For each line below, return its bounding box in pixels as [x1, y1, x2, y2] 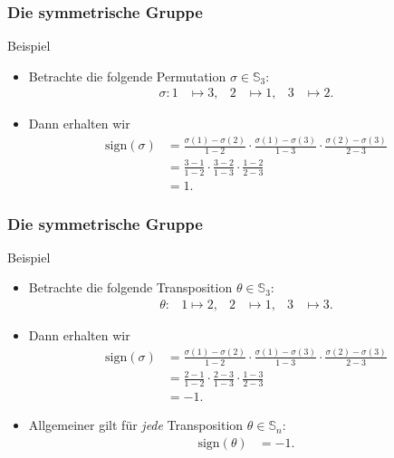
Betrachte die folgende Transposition [28, 278, 233, 297]
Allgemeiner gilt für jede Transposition [28, 415, 244, 434]
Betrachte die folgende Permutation [28, 66, 226, 85]
